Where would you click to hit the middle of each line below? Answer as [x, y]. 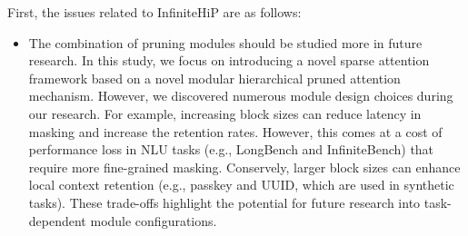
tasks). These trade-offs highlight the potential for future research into [224, 202]
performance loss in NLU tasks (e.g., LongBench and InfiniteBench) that [231, 149]
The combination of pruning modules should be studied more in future [225, 42]
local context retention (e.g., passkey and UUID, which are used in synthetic [241, 185]
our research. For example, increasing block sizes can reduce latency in [225, 113]
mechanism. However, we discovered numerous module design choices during [241, 96]
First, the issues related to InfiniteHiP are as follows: [154, 12]
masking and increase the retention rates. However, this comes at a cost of [235, 131]
